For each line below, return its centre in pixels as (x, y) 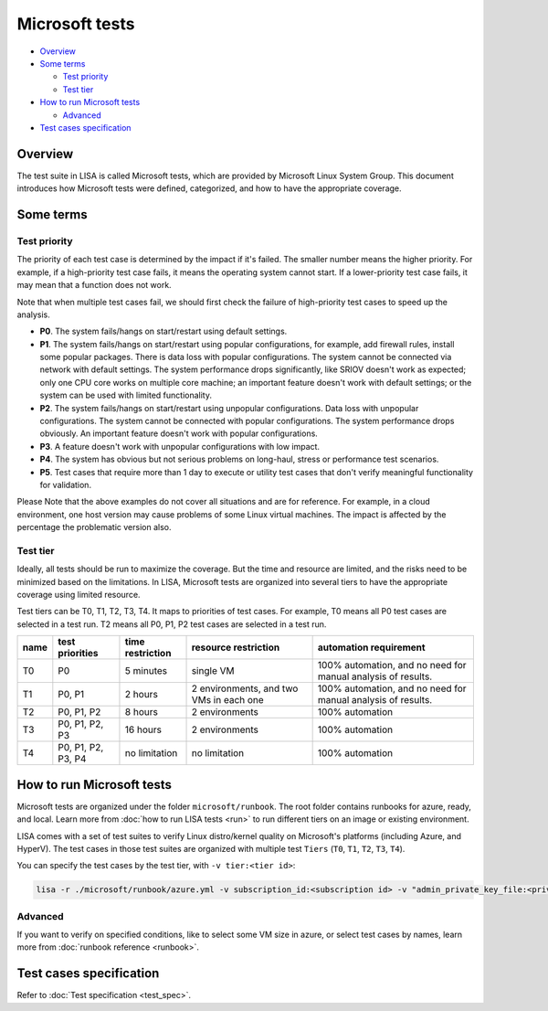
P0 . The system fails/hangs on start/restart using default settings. (163, 331)
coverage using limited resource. (79, 595)
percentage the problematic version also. (94, 527)
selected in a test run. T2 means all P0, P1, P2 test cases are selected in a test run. (172, 624)
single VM (213, 671)
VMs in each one (227, 700)
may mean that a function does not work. (95, 285)
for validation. (65, 484)
